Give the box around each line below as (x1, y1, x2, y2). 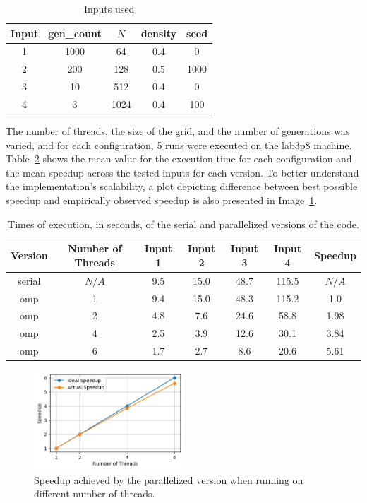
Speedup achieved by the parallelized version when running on (34, 472, 303, 487)
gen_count (48, 25, 102, 40)
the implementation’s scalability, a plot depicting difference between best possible (6, 179, 358, 194)
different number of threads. (34, 486, 155, 501)
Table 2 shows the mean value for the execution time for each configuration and (6, 151, 352, 166)
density (140, 25, 177, 40)
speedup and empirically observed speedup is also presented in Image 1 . (6, 193, 318, 208)
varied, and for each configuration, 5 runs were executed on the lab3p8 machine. (6, 137, 352, 152)
